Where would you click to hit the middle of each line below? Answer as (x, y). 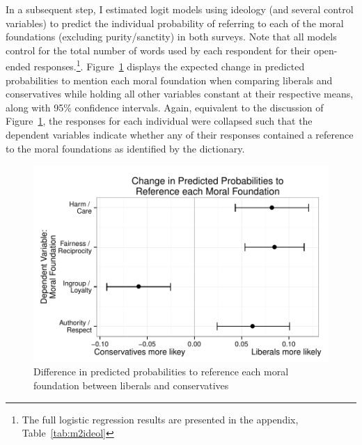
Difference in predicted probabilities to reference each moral (161, 372)
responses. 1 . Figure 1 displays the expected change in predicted (169, 65)
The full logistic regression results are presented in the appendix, (160, 419)
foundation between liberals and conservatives (131, 385)
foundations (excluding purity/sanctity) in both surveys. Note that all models (171, 37)
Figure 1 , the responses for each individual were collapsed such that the (159, 121)
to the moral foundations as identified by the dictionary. (125, 148)
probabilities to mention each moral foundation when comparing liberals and (169, 80)
